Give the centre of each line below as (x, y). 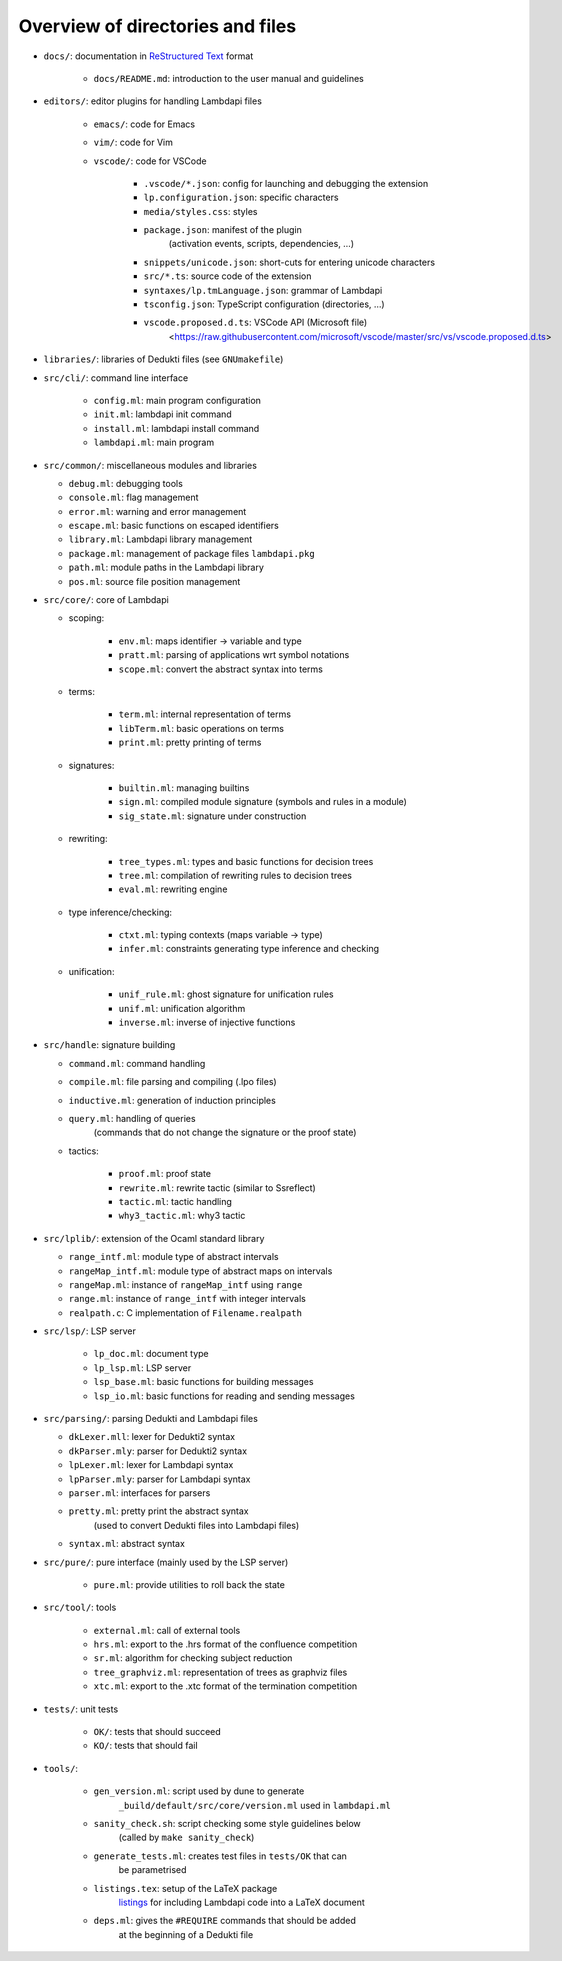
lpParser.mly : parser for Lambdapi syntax (159, 1479)
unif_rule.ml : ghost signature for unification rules (226, 994)
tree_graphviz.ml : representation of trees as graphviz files (220, 1672)
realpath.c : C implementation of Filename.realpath (185, 1312)
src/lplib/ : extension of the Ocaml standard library (154, 1238)
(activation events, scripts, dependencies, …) (261, 244)
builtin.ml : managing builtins (184, 787)
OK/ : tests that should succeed (157, 1732)
